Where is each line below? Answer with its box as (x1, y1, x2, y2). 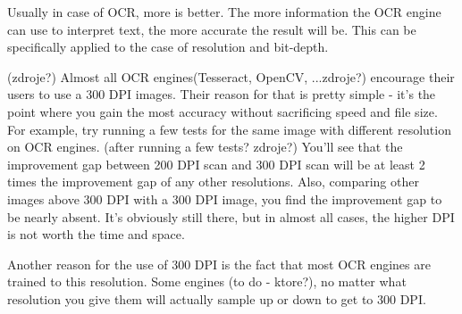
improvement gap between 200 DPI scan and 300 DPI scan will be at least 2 (7, 154, 425, 173)
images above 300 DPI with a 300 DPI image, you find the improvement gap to (7, 189, 442, 208)
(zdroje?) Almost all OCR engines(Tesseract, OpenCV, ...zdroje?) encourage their (7, 67, 455, 86)
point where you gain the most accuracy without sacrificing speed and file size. (7, 102, 438, 120)
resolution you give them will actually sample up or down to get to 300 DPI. (7, 289, 426, 308)
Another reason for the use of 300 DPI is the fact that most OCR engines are (7, 254, 431, 273)
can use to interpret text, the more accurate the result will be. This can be (7, 20, 416, 38)
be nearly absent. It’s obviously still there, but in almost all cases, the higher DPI (7, 207, 455, 226)
